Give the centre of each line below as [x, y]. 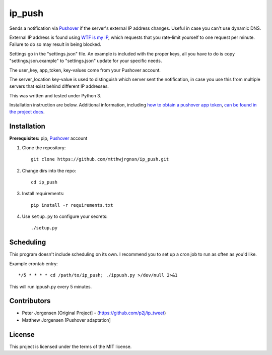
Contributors [30, 301]
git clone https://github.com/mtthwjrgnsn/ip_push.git [100, 159]
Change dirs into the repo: [49, 170]
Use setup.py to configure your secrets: [65, 216]
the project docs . [27, 112]
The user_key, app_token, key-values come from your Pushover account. [85, 70]
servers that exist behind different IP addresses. [59, 86]
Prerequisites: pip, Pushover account [48, 138]
